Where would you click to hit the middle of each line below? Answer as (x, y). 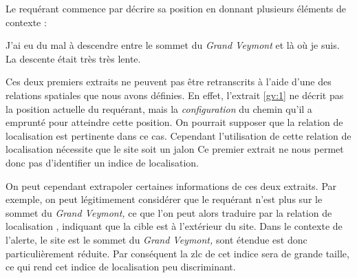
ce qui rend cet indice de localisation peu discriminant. (121, 267)
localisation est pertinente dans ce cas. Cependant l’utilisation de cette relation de (178, 135)
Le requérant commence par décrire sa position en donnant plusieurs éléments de (176, 8)
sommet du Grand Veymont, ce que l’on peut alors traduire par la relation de (169, 212)
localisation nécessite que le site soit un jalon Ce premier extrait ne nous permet (175, 149)
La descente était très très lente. (73, 58)
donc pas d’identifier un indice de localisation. (102, 162)
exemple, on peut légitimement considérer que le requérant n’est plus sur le (164, 199)
